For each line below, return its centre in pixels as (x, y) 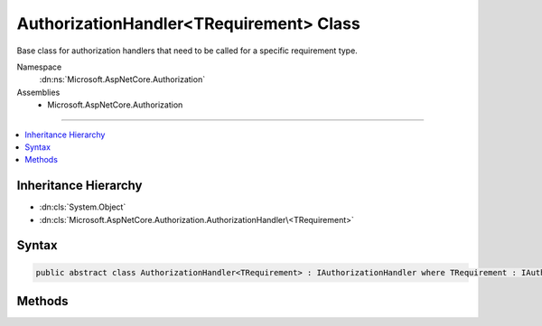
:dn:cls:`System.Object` (83, 207)
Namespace (39, 67)
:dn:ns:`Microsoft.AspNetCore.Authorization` (122, 79)
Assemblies (38, 92)
